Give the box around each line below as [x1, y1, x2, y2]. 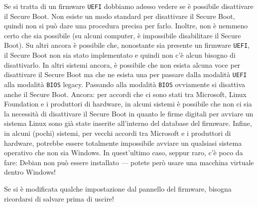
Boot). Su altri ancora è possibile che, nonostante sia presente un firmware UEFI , [4, 40, 250, 50]
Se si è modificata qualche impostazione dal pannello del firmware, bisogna [4, 183, 232, 194]
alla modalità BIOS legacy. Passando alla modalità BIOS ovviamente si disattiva [4, 79, 246, 89]
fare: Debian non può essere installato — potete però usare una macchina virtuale [4, 157, 254, 167]
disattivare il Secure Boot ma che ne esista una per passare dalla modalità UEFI [4, 69, 247, 80]
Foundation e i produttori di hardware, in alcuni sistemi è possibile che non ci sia [4, 99, 252, 109]
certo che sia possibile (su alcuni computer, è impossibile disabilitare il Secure [4, 30, 241, 40]
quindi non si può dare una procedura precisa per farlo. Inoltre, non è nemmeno [4, 20, 248, 31]
